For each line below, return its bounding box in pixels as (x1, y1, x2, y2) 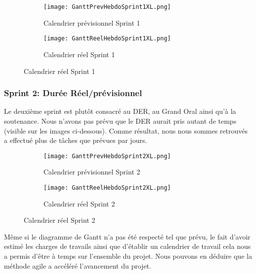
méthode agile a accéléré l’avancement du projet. (4, 260, 151, 271)
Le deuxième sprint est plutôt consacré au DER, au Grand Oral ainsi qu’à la (4, 106, 236, 116)
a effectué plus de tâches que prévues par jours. (4, 135, 147, 145)
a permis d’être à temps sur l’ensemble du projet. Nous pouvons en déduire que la (4, 250, 252, 261)
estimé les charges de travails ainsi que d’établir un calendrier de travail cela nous (4, 241, 251, 251)
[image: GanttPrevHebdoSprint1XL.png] (43, 3, 171, 10)
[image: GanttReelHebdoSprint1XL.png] (43, 35, 171, 42)
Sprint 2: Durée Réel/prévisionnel (4, 87, 142, 99)
